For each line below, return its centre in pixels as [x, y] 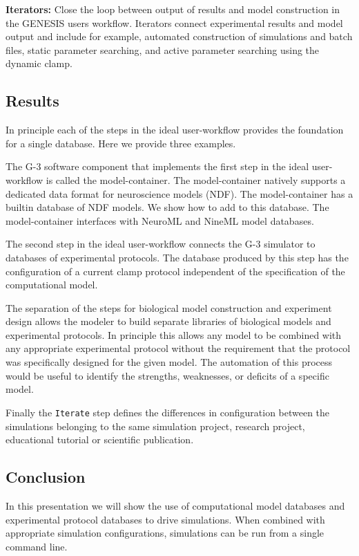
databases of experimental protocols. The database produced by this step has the [177, 257]
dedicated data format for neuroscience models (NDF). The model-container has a [179, 193]
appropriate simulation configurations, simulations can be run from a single [165, 533]
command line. [37, 546]
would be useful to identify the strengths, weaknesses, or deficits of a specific [167, 375]
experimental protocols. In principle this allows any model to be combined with [174, 334]
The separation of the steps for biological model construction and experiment [169, 307]
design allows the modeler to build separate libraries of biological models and [168, 321]
